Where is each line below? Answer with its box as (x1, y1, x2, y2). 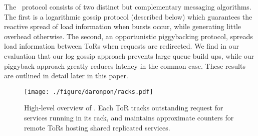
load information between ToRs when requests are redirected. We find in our (4, 41, 239, 51)
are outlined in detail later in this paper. (4, 70, 128, 81)
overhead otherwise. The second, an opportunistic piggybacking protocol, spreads (4, 31, 253, 41)
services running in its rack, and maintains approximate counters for (24, 112, 234, 122)
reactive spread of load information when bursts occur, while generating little (4, 21, 241, 32)
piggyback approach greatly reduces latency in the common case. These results (4, 60, 245, 71)
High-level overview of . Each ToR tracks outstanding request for (24, 102, 223, 113)
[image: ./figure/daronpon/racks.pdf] (24, 88, 153, 95)
